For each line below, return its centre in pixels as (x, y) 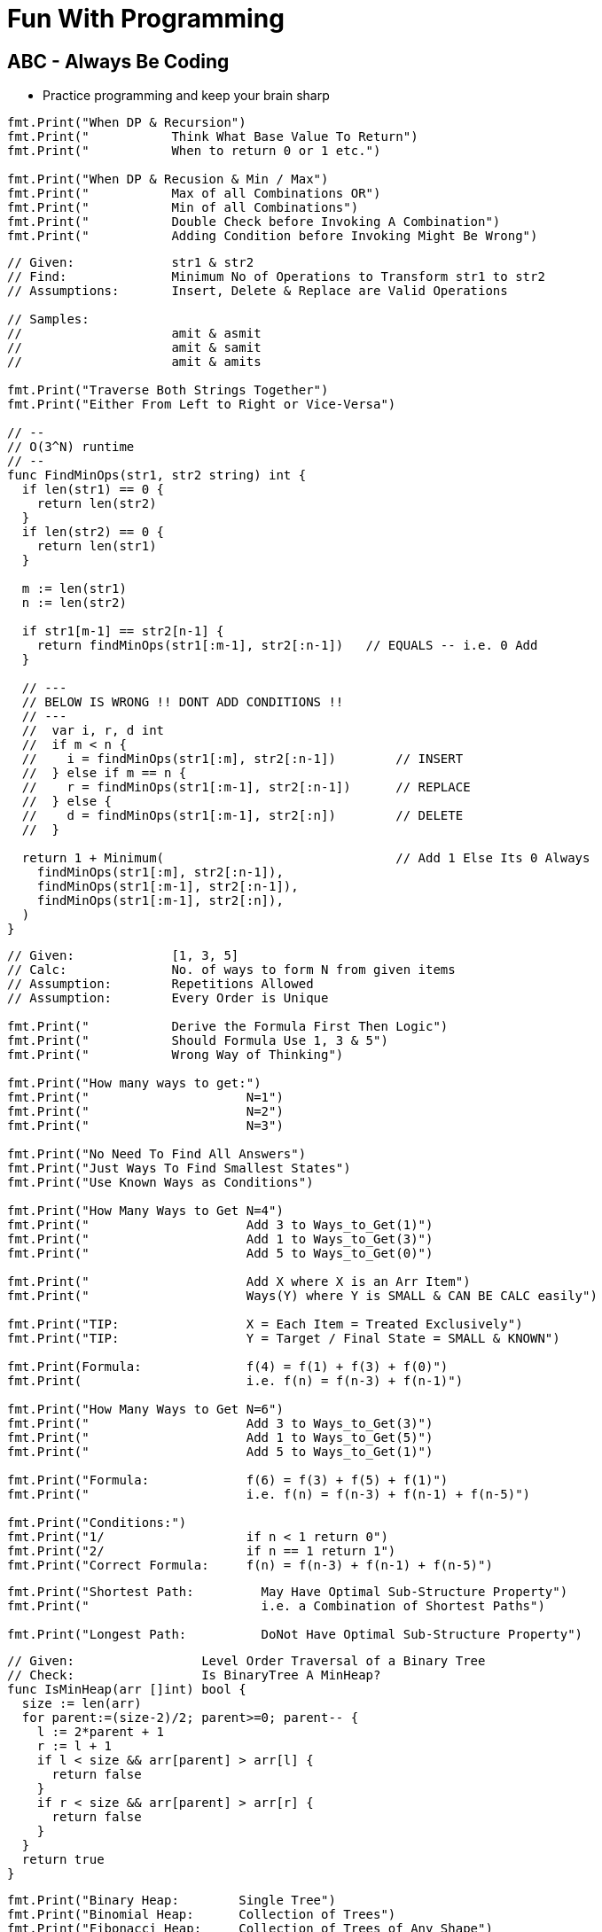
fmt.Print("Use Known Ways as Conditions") (160, 1183)
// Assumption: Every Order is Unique (168, 998)
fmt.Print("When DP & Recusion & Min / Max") (168, 179)
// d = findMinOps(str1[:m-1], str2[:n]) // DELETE (242, 816)
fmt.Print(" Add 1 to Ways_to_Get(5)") (220, 1438)
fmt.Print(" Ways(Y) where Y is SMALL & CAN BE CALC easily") (302, 1296)
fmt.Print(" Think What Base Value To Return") (213, 137)
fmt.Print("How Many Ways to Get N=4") (145, 1211)
